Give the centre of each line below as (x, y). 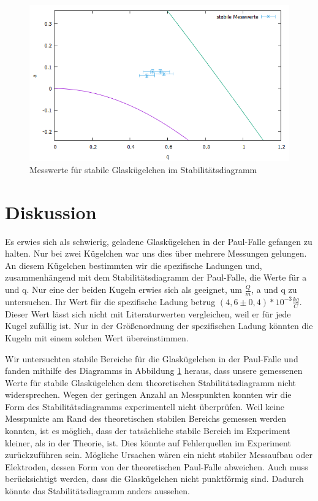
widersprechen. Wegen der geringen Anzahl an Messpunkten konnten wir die (148, 394)
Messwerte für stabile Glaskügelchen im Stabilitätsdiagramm (143, 169)
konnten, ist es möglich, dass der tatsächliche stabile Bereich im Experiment (148, 431)
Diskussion (51, 212)
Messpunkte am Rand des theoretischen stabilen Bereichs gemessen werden (146, 418)
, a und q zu (274, 289)
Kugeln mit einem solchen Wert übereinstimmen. (97, 337)
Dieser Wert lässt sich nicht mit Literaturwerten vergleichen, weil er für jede (148, 313)
